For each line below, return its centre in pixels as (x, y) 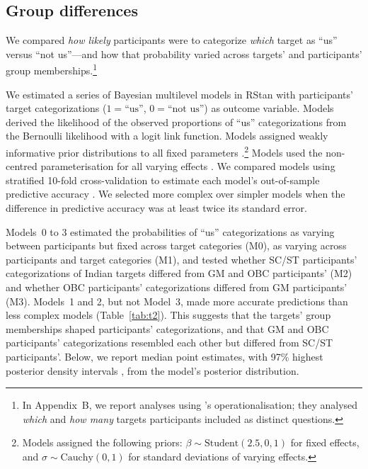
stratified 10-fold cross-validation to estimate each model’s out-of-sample (163, 180)
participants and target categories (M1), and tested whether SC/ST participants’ (182, 259)
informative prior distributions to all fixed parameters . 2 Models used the (164, 151)
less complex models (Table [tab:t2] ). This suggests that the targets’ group (168, 315)
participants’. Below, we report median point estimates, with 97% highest (165, 356)
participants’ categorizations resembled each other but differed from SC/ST (169, 343)
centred (22, 166)
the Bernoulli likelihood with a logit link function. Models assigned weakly (167, 136)
